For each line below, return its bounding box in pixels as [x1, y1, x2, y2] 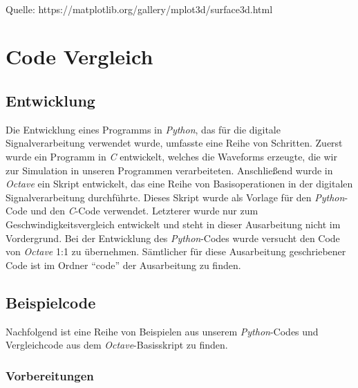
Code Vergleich [6, 42, 153, 71]
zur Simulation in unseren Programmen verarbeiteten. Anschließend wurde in [6, 163, 333, 177]
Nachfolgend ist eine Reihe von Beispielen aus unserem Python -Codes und [6, 324, 319, 338]
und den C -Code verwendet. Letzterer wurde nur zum [30, 203, 258, 218]
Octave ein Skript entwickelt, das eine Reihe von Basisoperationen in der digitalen [6, 176, 353, 191]
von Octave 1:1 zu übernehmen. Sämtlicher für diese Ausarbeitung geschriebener [6, 244, 346, 259]
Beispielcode [6, 291, 96, 313]
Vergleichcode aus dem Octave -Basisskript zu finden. [6, 338, 228, 352]
